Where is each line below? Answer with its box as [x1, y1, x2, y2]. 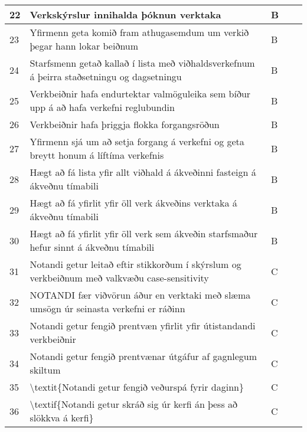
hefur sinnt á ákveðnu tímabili [30, 240, 155, 254]
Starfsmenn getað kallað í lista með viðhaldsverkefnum [30, 56, 255, 70]
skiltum [30, 363, 61, 377]
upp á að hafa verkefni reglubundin [30, 100, 175, 114]
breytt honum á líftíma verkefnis [30, 148, 164, 162]
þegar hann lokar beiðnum [30, 39, 139, 53]
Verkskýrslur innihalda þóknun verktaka [30, 8, 221, 21]
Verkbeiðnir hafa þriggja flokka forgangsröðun [30, 117, 220, 131]
